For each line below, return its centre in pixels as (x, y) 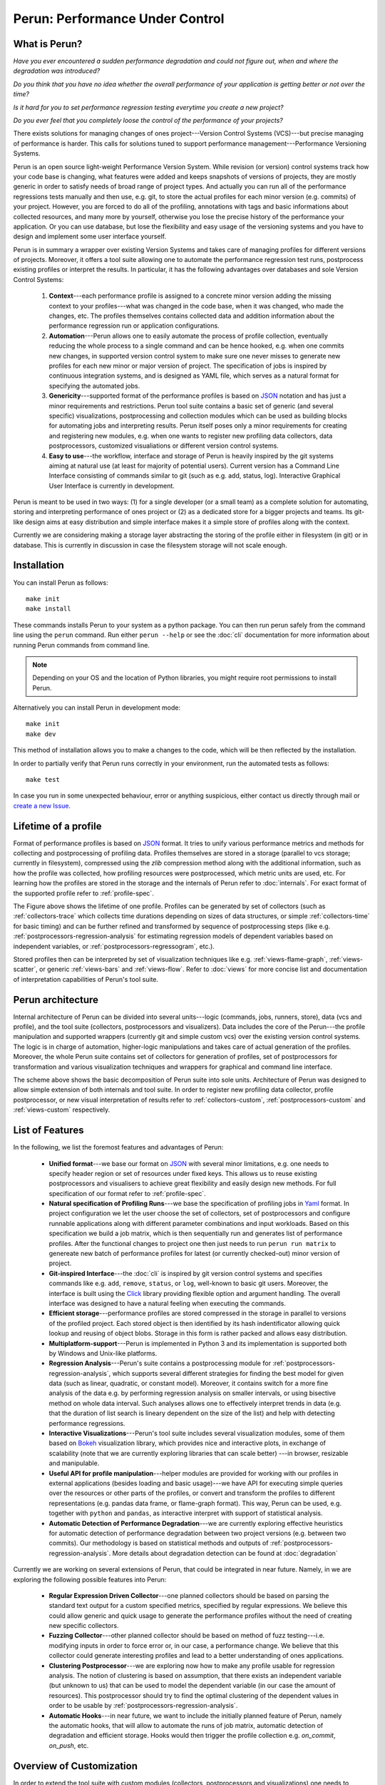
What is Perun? (48, 44)
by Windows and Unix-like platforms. (103, 1353)
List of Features (48, 1131)
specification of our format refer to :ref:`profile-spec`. (127, 1193)
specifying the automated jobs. (94, 386)
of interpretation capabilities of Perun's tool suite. (86, 979)
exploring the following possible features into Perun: (90, 1579)
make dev (41, 734)
